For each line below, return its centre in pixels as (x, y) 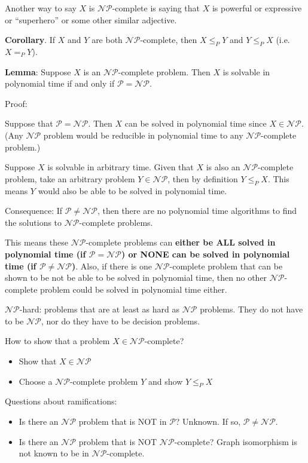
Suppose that (29, 123)
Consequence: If (34, 211)
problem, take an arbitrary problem (70, 178)
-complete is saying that (156, 8)
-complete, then (169, 40)
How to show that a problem (57, 341)
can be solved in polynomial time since (196, 123)
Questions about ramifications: (61, 401)
